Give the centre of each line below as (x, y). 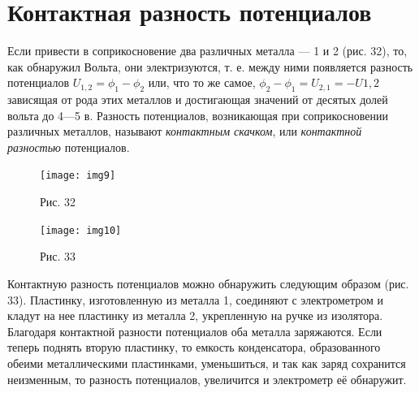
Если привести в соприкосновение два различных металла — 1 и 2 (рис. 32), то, (207, 51)
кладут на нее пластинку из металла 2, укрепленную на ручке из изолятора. (195, 315)
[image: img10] (81, 230)
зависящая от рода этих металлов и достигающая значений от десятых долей (198, 99)
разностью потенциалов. (69, 147)
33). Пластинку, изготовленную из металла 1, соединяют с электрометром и (196, 299)
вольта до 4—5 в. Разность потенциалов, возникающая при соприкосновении (198, 115)
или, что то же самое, (202, 82)
